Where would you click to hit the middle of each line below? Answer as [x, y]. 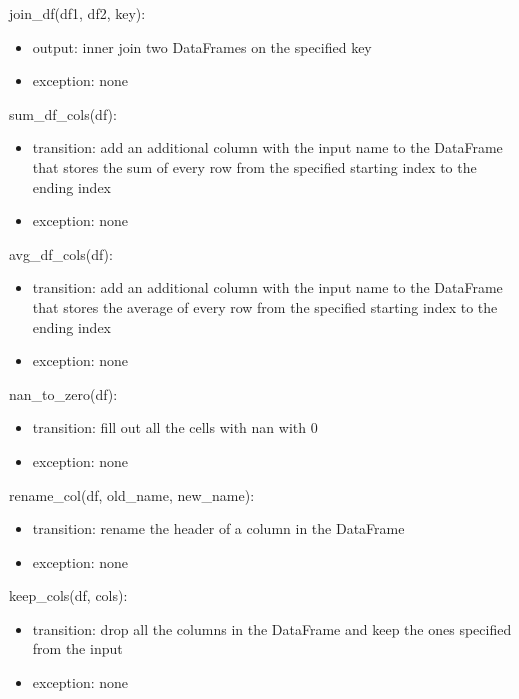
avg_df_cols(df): [61, 253]
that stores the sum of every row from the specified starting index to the [254, 166]
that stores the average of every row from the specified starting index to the [265, 306]
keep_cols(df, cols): [68, 595]
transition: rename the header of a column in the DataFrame [218, 528]
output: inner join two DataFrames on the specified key [202, 46]
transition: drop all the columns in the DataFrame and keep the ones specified [272, 628]
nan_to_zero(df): [63, 393]
